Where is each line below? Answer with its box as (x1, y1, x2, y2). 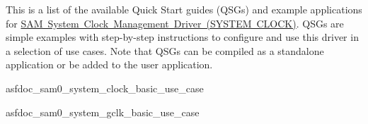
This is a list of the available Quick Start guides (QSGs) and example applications (6, 2, 362, 16)
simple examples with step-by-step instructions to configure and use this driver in (6, 30, 359, 44)
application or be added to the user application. (6, 57, 213, 72)
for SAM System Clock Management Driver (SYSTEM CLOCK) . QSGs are (6, 15, 344, 30)
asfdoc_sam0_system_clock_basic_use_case (6, 80, 204, 95)
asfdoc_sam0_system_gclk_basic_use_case (6, 104, 200, 119)
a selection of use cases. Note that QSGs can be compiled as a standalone (6, 43, 324, 58)
